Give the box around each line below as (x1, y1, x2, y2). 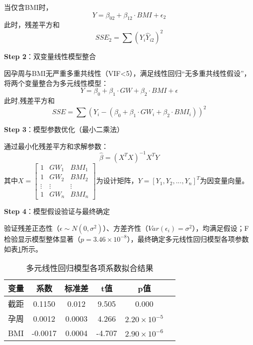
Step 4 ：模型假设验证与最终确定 (4, 206, 110, 216)
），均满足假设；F (192, 222, 249, 233)
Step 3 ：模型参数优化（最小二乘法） (4, 124, 124, 135)
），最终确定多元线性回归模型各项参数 (127, 233, 249, 244)
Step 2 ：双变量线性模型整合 (4, 51, 96, 62)
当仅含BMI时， (4, 2, 53, 12)
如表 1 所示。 (4, 243, 42, 254)
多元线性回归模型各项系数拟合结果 (26, 262, 154, 274)
